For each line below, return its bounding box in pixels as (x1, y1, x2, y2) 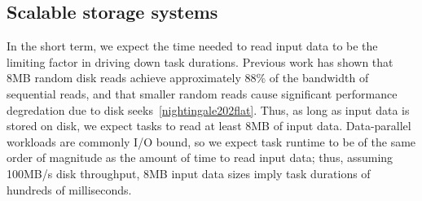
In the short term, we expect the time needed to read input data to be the (7, 37, 378, 55)
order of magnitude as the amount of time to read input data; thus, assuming (7, 149, 393, 166)
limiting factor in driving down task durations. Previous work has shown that (7, 53, 393, 70)
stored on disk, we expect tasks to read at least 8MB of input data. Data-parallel (7, 117, 411, 134)
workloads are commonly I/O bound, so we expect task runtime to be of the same (7, 133, 416, 150)
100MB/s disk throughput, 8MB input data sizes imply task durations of (7, 164, 371, 181)
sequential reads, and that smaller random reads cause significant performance (7, 85, 398, 102)
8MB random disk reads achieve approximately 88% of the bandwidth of (7, 69, 369, 86)
